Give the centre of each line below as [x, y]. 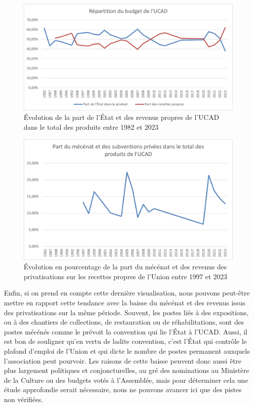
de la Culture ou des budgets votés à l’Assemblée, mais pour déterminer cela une [126, 380]
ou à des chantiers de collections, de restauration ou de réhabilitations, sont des [124, 322]
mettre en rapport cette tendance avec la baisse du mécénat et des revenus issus [125, 302]
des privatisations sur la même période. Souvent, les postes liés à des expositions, [126, 312]
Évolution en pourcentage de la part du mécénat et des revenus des [125, 267]
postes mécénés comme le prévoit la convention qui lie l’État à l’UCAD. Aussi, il [126, 331]
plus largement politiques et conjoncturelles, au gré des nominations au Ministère [127, 370]
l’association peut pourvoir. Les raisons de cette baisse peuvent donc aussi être [123, 360]
